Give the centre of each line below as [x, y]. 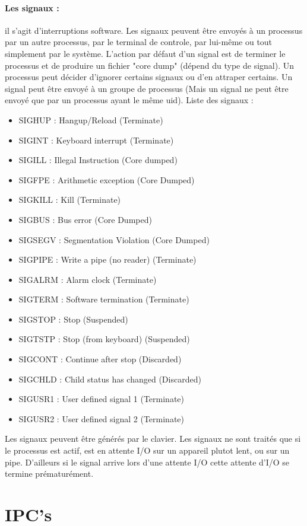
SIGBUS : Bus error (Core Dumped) [85, 219]
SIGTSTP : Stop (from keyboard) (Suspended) [104, 339]
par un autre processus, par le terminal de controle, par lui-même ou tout [139, 42]
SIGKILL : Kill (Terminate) [70, 200]
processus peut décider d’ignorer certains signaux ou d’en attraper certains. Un [149, 77]
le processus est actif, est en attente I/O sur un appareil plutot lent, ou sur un [147, 450]
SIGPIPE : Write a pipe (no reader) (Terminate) [107, 259]
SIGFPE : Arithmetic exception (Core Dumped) [107, 179]
